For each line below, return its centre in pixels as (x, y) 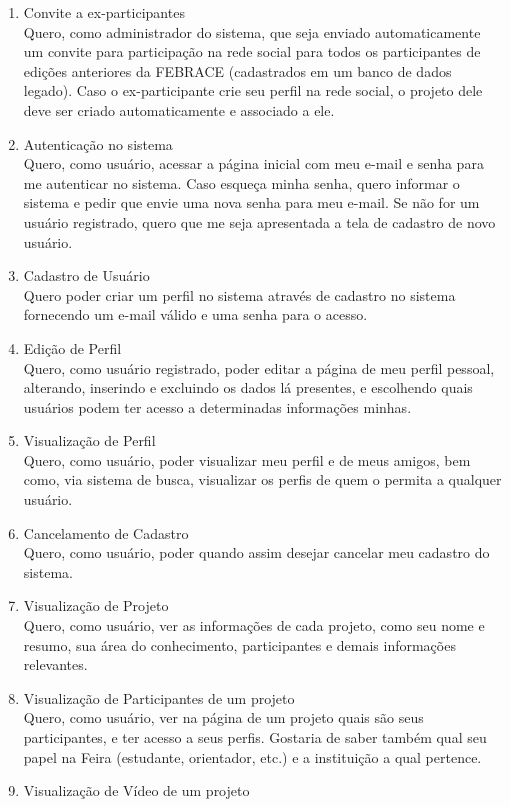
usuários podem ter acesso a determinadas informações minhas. (217, 406)
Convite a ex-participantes (104, 12)
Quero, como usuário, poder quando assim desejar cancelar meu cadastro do (256, 552)
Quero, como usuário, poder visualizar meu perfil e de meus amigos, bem (247, 459)
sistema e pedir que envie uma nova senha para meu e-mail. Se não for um (251, 202)
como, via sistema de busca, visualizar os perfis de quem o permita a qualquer (262, 479)
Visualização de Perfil (89, 440)
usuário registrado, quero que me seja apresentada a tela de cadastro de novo (259, 221)
